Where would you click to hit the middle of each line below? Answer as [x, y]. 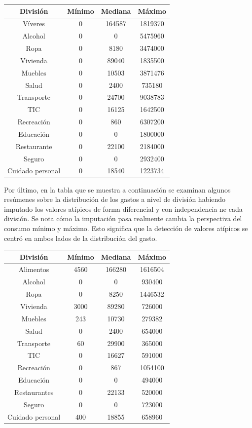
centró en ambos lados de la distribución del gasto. [81, 238]
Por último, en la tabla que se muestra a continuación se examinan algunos [117, 189]
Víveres [34, 23]
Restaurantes [34, 392]
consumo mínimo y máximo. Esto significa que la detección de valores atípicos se [126, 228]
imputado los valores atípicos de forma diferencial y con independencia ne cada [123, 209]
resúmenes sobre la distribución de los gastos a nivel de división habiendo [115, 199]
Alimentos [34, 269]
